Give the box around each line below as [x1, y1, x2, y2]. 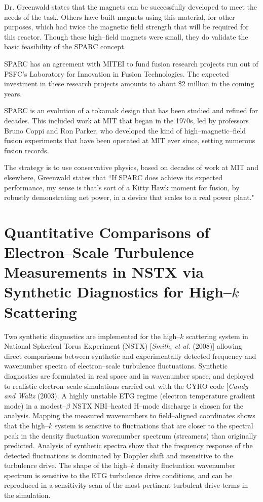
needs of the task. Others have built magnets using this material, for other [4, 11, 235, 22]
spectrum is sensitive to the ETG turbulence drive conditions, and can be [4, 470, 233, 480]
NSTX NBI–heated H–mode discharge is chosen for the [72, 400, 244, 411]
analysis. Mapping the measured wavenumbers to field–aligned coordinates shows [4, 410, 255, 421]
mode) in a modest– [4, 400, 66, 411]
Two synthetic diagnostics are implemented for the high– [4, 330, 180, 341]
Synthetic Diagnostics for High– [4, 281, 232, 302]
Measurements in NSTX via [4, 261, 204, 282]
